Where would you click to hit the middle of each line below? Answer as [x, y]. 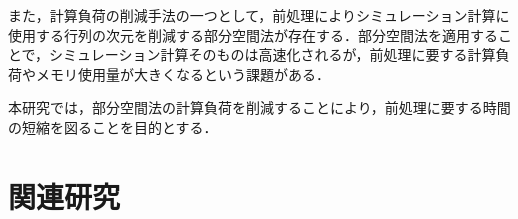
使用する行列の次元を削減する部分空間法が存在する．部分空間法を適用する [253, 34]
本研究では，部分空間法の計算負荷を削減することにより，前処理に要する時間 [259, 107]
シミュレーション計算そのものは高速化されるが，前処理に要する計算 [272, 54]
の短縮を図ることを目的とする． [113, 126]
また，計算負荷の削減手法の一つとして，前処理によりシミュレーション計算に [259, 15]
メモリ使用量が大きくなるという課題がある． [182, 73]
